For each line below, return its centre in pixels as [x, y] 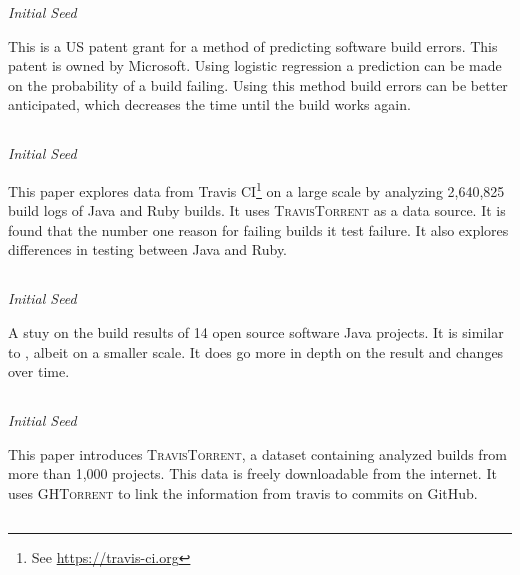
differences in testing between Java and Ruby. [148, 249]
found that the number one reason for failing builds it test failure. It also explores [258, 229]
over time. [39, 371]
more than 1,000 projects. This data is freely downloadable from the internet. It [252, 473]
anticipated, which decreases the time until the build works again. [209, 104]
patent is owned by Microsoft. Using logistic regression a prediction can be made [255, 65]
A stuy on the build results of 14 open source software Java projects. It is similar [256, 331]
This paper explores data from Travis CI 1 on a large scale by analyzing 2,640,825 [256, 189]
